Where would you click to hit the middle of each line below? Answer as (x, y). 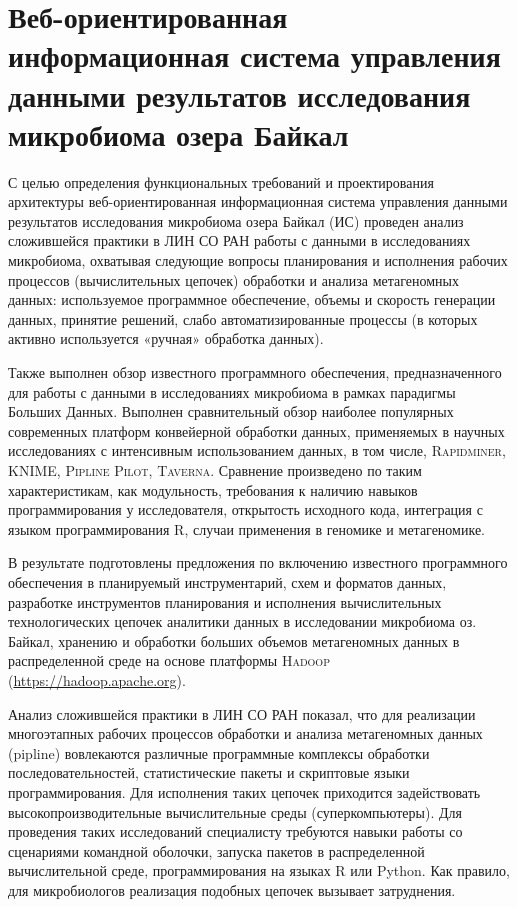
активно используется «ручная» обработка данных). (166, 338)
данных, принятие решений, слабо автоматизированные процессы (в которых (243, 318)
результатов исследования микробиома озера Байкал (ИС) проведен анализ (236, 220)
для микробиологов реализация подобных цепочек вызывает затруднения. (232, 889)
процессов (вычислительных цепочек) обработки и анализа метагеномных (233, 279)
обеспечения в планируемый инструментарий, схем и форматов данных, (227, 581)
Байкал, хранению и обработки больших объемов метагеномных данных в (234, 640)
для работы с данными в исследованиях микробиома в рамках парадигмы (232, 391)
